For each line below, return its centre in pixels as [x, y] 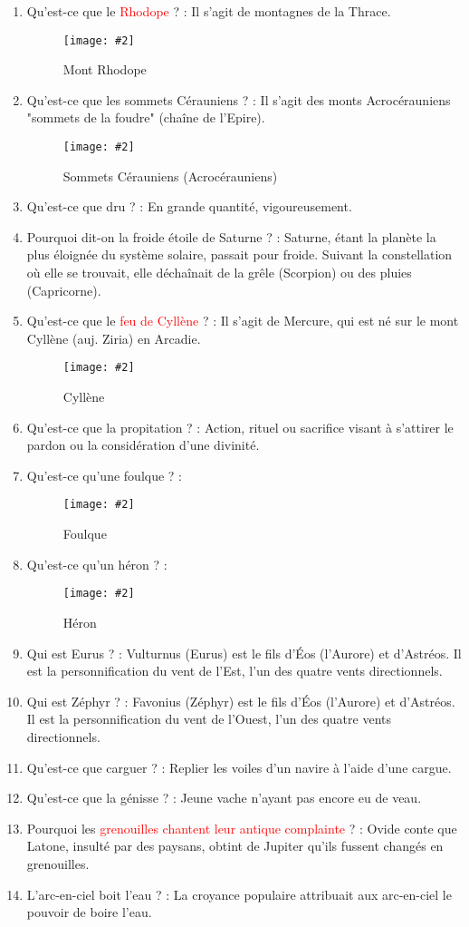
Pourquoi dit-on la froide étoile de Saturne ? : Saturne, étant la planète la [231, 236]
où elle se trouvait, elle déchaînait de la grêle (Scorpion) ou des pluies [219, 273]
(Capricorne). [64, 290]
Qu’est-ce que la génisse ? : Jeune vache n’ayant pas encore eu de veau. [224, 798]
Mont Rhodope [105, 69]
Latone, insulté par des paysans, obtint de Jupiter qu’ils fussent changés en [235, 846]
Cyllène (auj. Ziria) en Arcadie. [114, 338]
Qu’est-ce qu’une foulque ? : [104, 475]
